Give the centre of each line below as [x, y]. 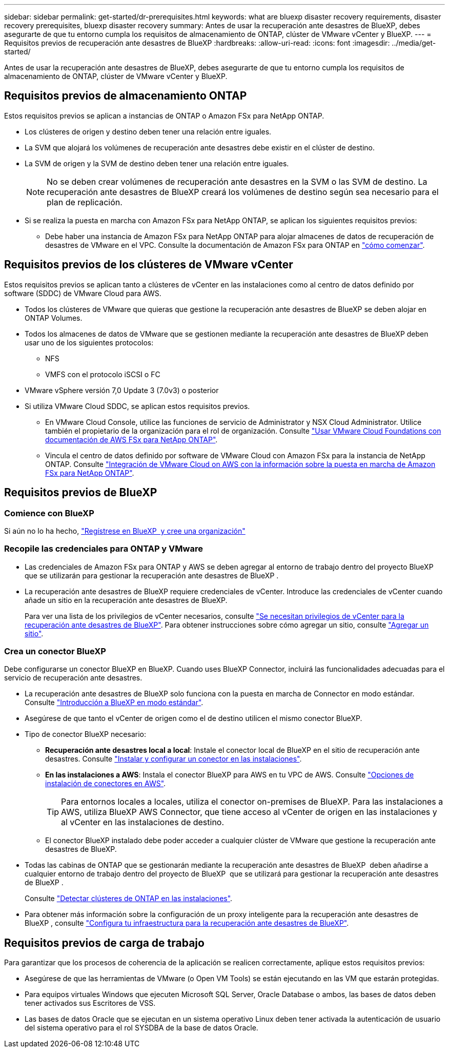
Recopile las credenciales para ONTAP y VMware [104, 549]
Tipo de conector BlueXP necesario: [85, 734]
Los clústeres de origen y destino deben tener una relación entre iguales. [148, 131]
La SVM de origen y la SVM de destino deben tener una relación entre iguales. [157, 163]
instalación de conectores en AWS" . [106, 784]
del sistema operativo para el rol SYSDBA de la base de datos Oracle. [141, 1028]
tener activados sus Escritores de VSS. [90, 1003]
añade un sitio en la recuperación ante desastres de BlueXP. [126, 600]
